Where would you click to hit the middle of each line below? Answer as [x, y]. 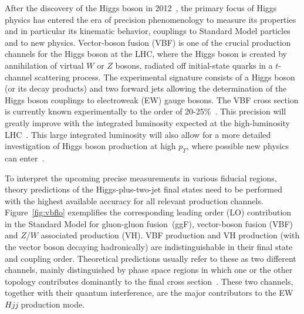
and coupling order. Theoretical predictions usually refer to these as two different [151, 258]
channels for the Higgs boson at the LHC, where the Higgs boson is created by [146, 54]
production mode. [53, 304]
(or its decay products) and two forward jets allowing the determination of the [146, 88]
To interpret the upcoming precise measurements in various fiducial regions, [141, 178]
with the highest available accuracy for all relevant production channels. [134, 200]
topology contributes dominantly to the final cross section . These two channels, [149, 281]
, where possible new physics [237, 146]
